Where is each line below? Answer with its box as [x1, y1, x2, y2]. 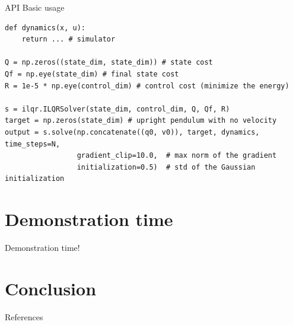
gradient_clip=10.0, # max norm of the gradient [77, 151, 277, 160]
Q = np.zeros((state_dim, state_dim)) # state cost [5, 58, 213, 67]
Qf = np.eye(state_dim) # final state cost [5, 69, 179, 78]
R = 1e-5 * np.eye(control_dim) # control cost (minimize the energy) [5, 81, 289, 90]
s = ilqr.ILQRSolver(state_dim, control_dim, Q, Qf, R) [5, 104, 230, 113]
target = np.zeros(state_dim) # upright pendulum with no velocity [5, 116, 277, 125]
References [5, 310, 43, 323]
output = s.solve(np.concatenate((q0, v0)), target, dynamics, [5, 128, 260, 136]
